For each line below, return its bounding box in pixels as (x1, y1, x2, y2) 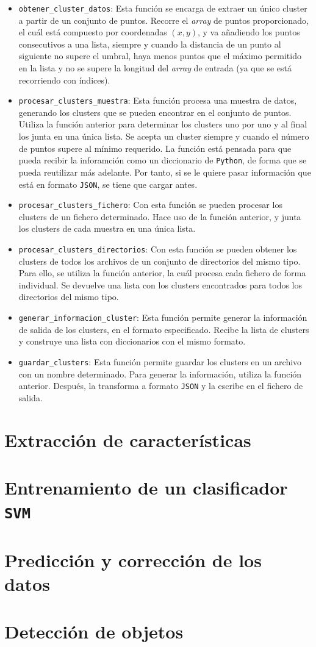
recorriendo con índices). (18, 73, 110, 86)
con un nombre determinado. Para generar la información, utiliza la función (18, 367, 302, 380)
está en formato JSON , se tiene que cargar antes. (18, 177, 198, 190)
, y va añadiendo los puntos (198, 26, 300, 38)
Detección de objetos (4, 619, 184, 644)
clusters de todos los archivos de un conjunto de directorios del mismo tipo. (18, 254, 301, 267)
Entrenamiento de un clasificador (4, 474, 288, 499)
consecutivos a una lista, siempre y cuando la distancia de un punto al (18, 37, 281, 50)
